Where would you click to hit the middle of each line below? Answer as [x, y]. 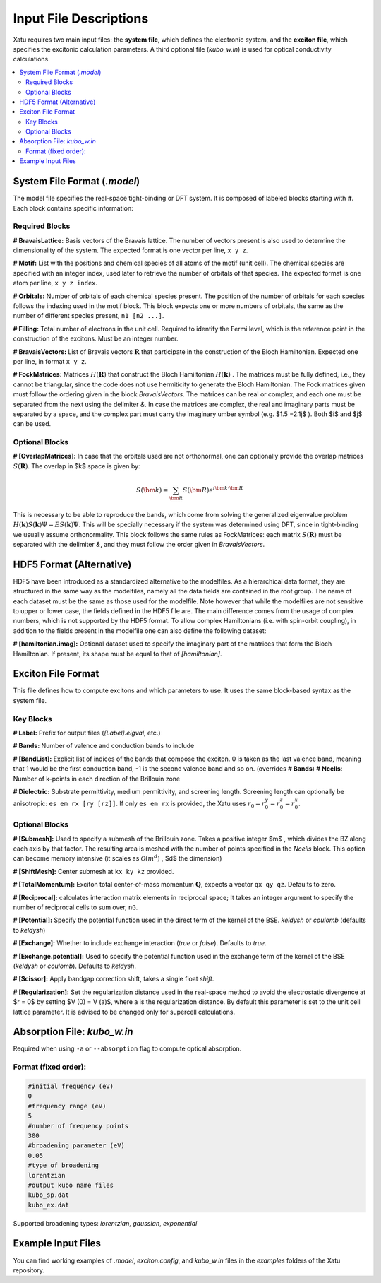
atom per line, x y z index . [55, 283]
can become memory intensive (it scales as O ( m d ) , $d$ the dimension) [117, 858]
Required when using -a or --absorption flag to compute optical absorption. [127, 1048]
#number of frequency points [78, 1126]
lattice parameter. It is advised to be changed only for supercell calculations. [124, 1012]
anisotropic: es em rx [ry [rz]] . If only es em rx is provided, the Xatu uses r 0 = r [139, 804]
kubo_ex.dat [49, 1205]
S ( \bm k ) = [152, 490]
